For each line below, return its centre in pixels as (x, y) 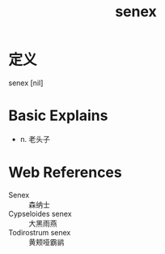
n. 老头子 (35, 139)
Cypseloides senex (40, 213)
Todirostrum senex (40, 232)
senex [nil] (26, 83)
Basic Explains (58, 116)
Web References (66, 172)
